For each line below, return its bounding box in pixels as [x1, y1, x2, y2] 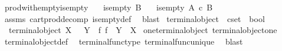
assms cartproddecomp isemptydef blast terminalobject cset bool [4, 12, 265, 24]
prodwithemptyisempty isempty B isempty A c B [4, 1, 213, 13]
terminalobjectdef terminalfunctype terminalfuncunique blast [4, 35, 243, 47]
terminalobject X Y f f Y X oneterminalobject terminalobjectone [8, 24, 277, 36]
